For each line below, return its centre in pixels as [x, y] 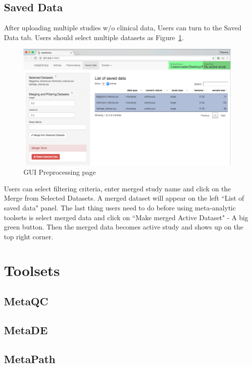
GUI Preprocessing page [60, 172]
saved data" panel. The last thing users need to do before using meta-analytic [120, 208]
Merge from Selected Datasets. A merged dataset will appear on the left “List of [124, 198]
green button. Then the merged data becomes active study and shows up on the [124, 227]
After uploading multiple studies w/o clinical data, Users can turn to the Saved [123, 28]
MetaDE [26, 330]
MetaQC [26, 301]
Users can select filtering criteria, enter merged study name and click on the [117, 188]
